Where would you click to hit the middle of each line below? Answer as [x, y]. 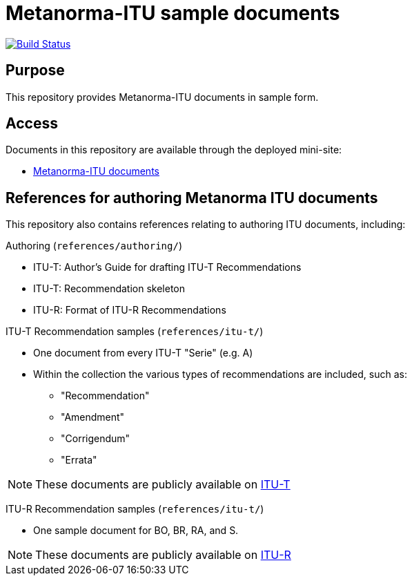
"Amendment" [93, 417]
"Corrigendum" [96, 439]
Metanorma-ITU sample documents [173, 13]
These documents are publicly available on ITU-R [163, 555]
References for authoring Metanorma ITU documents [192, 198]
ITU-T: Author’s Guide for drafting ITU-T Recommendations [167, 267]
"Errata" [79, 460]
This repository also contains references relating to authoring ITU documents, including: [206, 225]
